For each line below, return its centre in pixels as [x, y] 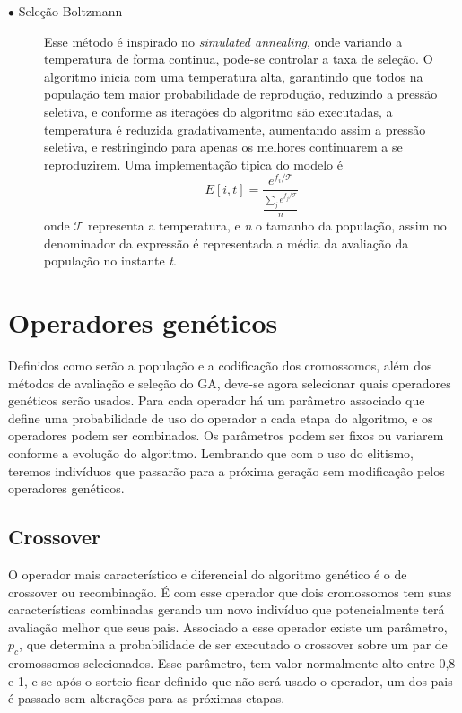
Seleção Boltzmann [70, 11]
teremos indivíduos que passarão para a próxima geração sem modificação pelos [227, 470]
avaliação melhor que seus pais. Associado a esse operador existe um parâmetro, [228, 626]
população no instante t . [110, 261]
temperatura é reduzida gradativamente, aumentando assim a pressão [235, 129]
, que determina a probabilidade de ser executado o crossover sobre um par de [233, 644]
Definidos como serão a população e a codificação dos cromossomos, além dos [220, 365]
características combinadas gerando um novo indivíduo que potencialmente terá [227, 609]
